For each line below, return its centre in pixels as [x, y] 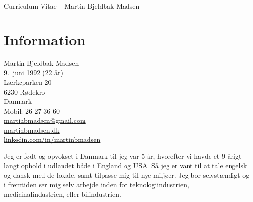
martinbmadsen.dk [32, 130]
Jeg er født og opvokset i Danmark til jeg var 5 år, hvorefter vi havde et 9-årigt [123, 156]
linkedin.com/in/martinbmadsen [52, 139]
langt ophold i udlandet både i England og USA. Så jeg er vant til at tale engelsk [126, 165]
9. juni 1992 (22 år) [34, 72]
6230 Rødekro [25, 91]
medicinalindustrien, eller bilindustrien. [63, 194]
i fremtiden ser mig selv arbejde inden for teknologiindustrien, [96, 184]
